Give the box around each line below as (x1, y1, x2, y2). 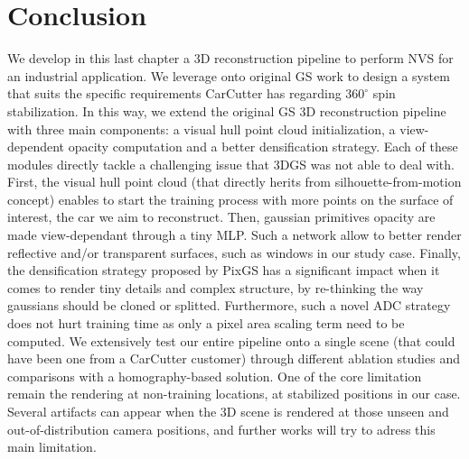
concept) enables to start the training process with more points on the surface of (7, 189, 454, 208)
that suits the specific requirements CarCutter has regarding (7, 84, 342, 103)
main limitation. (7, 437, 97, 456)
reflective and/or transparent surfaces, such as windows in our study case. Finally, (7, 243, 461, 262)
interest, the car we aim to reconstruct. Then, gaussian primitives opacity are (7, 207, 436, 226)
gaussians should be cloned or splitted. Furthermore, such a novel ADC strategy (7, 296, 451, 315)
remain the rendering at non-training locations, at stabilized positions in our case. (7, 384, 461, 403)
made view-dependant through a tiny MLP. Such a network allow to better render (7, 225, 462, 244)
